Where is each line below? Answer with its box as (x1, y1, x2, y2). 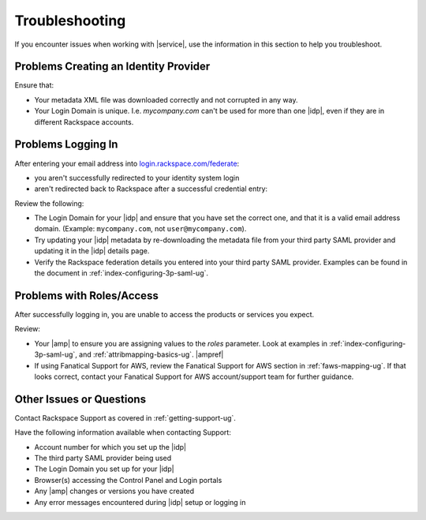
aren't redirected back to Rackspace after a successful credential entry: (34, 184, 268, 193)
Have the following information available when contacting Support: (14, 428, 232, 437)
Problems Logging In (14, 138, 118, 152)
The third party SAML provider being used (34, 453, 172, 462)
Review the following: (14, 198, 84, 208)
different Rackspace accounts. (34, 117, 134, 126)
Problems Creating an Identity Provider (14, 60, 211, 73)
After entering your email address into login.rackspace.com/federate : (14, 159, 240, 168)
